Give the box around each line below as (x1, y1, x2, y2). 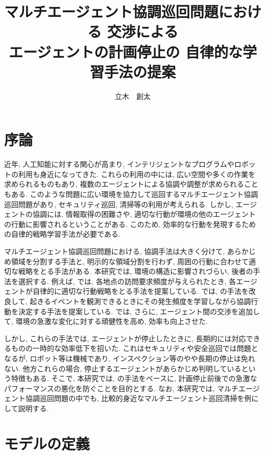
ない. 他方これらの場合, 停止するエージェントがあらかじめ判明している (4, 363, 242, 373)
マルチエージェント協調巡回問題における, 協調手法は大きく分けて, (4, 245, 225, 256)
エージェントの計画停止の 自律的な (8, 41, 243, 62)
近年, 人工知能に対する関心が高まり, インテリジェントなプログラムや (4, 159, 234, 169)
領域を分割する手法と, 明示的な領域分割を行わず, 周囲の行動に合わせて (11, 256, 249, 266)
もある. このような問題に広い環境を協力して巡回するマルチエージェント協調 (4, 189, 258, 199)
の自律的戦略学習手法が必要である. (4, 229, 121, 239)
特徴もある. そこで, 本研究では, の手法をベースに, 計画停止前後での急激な (11, 373, 257, 384)
